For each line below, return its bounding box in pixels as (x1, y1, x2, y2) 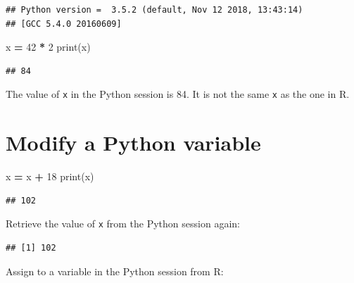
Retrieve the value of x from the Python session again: (6, 216, 240, 231)
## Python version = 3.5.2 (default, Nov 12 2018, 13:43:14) (6, 5, 303, 15)
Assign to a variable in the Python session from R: (6, 263, 224, 278)
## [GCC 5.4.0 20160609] (6, 18, 122, 29)
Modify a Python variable (6, 128, 261, 157)
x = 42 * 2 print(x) (6, 39, 91, 54)
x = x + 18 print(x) (6, 169, 94, 184)
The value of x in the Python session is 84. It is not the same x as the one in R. (6, 87, 350, 101)
